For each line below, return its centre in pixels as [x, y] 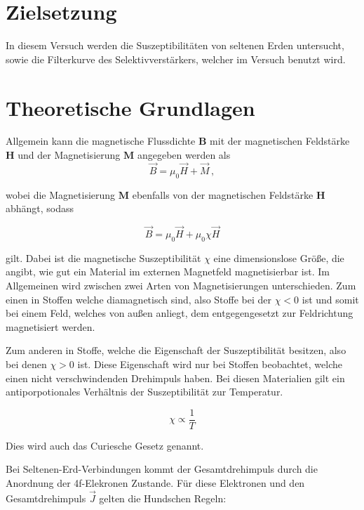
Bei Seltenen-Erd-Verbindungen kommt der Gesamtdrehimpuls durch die [162, 469]
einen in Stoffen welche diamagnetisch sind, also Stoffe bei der [139, 299]
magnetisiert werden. [50, 326]
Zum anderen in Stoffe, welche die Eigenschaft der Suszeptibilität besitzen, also [176, 350]
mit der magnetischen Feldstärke [280, 141]
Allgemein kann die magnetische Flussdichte [101, 141]
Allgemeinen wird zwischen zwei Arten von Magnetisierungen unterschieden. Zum [181, 286]
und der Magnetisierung [69, 155]
